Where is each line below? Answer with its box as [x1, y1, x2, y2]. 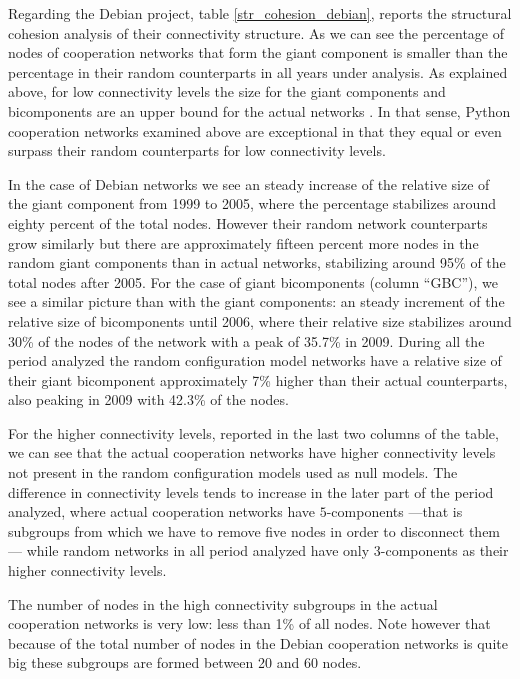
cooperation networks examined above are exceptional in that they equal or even [8, 120, 502, 141]
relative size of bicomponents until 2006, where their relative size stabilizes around [8, 310, 512, 331]
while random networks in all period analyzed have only [26, 540, 370, 561]
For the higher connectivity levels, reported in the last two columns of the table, [8, 422, 499, 443]
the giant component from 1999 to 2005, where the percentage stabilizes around [8, 193, 496, 214]
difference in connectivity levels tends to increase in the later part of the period [8, 481, 494, 502]
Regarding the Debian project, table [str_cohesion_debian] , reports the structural [8, 3, 512, 23]
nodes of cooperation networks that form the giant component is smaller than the [8, 42, 508, 63]
